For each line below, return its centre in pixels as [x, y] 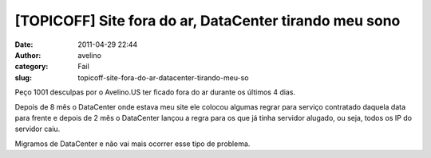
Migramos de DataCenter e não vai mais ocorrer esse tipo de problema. [132, 144]
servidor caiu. [38, 129]
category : [32, 67]
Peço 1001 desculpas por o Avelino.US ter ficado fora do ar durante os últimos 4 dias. [155, 92]
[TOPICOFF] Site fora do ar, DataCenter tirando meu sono [208, 21]
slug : [23, 77]
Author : [28, 55]
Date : [24, 44]
